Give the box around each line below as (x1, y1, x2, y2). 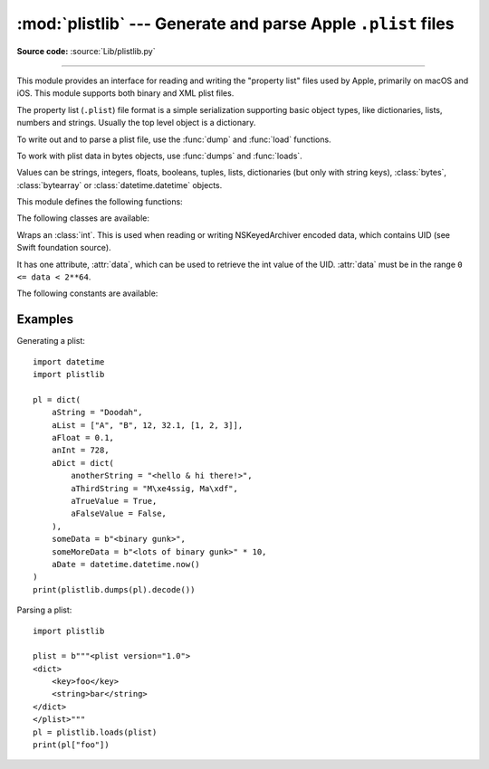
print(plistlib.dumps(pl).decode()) (33, 584, 196, 594)
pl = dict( (33, 394, 81, 404)
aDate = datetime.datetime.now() (51, 559, 201, 569)
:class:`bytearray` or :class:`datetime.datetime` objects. (16, 179, 223, 190)
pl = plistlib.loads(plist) (33, 726, 158, 737)
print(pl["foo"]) (33, 740, 110, 750)
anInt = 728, (51, 445, 110, 456)
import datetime (33, 356, 105, 366)
